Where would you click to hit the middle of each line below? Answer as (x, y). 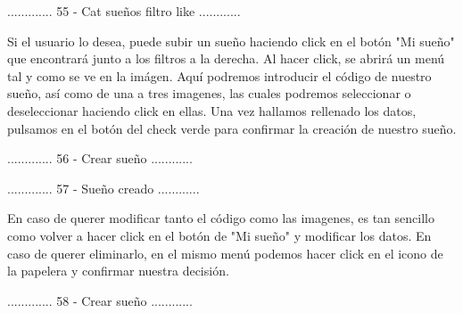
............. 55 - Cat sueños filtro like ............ (124, 11)
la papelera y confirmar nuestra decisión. (118, 271)
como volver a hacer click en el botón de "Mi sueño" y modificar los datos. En (219, 235)
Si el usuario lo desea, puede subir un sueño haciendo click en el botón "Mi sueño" (231, 41)
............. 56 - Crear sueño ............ (100, 158)
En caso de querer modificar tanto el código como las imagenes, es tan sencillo (221, 218)
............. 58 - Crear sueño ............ (100, 300)
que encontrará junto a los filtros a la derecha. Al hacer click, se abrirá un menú (226, 58)
